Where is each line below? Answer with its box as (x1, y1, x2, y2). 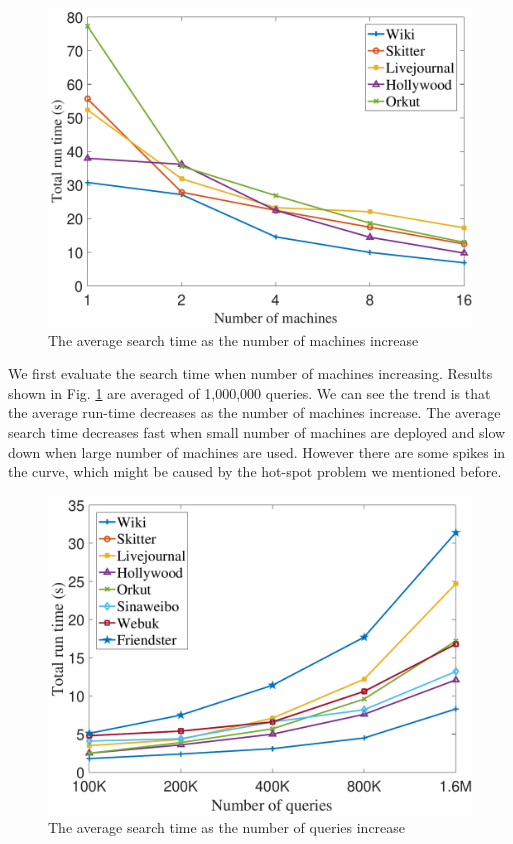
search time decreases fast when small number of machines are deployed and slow (8, 421, 506, 442)
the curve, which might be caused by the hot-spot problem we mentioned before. (8, 461, 502, 482)
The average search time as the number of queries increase (48, 817, 406, 838)
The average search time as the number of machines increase (48, 329, 419, 350)
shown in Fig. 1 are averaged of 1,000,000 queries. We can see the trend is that (8, 382, 491, 403)
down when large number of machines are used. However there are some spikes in (8, 441, 506, 462)
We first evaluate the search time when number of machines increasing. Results (8, 363, 493, 384)
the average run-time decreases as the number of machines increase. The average (8, 402, 501, 423)
